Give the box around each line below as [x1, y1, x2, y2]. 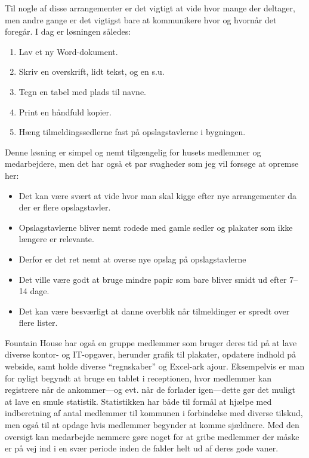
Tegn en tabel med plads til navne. [18, 85, 146, 97]
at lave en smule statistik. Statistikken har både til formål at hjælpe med [5, 395, 272, 407]
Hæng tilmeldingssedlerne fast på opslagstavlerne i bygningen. [18, 126, 246, 138]
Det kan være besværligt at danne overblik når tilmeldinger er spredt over [18, 304, 290, 317]
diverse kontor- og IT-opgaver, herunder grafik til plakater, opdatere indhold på [5, 348, 296, 361]
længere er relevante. [18, 233, 94, 245]
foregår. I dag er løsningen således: [5, 25, 131, 38]
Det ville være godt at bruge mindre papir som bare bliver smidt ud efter [18, 273, 287, 285]
